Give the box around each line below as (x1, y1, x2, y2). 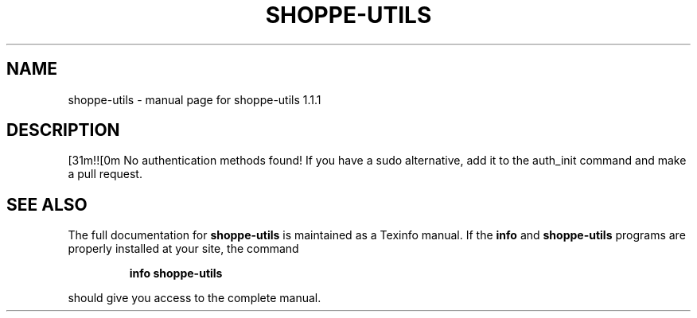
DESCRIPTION (6, 120, 120, 141)
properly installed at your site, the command (68, 242, 299, 256)
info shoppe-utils (129, 266, 223, 281)
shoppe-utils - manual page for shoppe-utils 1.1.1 (68, 92, 321, 107)
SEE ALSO (6, 194, 88, 215)
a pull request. (68, 167, 142, 181)
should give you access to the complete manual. (68, 291, 321, 305)
